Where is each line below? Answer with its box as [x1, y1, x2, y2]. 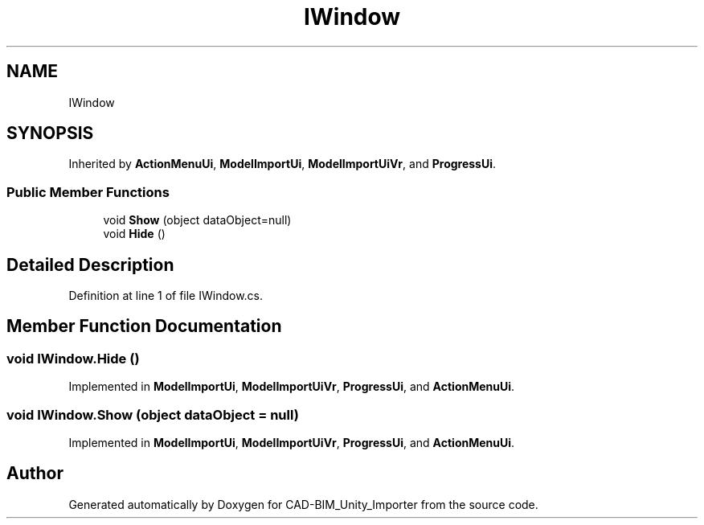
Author [6, 463, 63, 484]
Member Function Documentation [6, 316, 282, 337]
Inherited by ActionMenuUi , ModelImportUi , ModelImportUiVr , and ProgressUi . [68, 157, 497, 171]
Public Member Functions [6, 183, 170, 200]
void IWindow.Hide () [6, 350, 140, 367]
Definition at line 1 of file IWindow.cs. [68, 289, 264, 303]
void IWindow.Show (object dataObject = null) [6, 406, 299, 423]
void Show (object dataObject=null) [103, 213, 292, 228]
